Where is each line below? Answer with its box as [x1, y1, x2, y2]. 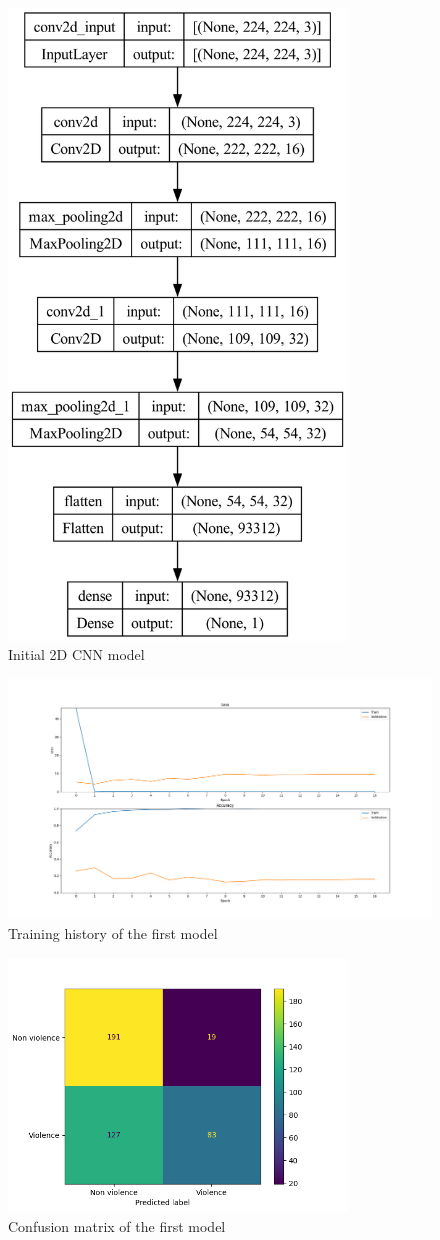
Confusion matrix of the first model [8, 1215, 226, 1236]
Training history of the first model [8, 922, 218, 943]
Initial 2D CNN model [8, 644, 145, 665]
